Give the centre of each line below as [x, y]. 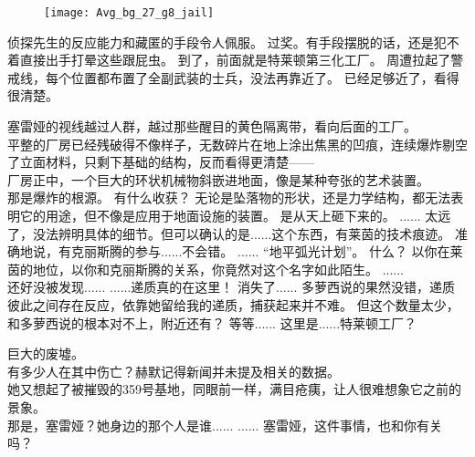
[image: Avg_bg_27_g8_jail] [129, 13]
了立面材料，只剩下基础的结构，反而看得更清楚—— [161, 162]
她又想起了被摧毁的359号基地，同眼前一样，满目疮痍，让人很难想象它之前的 [234, 389]
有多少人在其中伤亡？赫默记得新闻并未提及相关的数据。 [174, 371]
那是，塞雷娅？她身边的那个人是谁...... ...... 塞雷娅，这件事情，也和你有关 [225, 425]
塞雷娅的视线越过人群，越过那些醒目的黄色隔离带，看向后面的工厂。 [212, 126]
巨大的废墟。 [46, 353]
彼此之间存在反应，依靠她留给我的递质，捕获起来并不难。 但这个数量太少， [233, 304]
